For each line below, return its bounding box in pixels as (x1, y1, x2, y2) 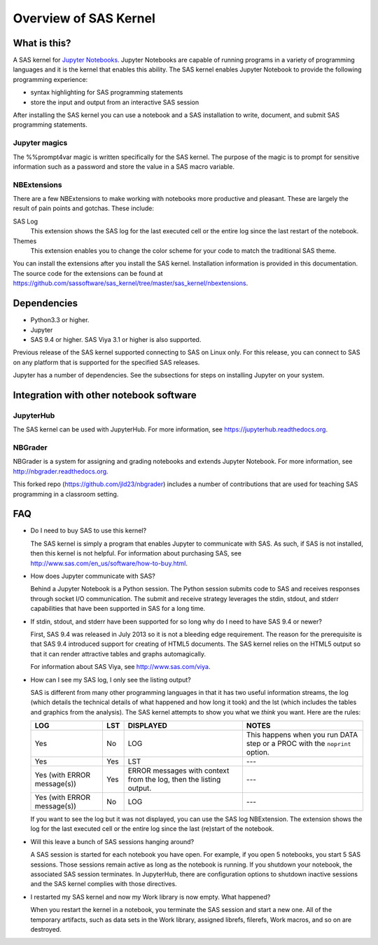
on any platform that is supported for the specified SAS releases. (13, 358, 200, 366)
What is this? (13, 37, 71, 49)
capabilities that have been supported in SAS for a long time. (30, 605, 206, 613)
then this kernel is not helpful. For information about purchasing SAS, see (30, 549, 241, 558)
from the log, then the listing (127, 775, 221, 785)
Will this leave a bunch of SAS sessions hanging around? (30, 837, 195, 846)
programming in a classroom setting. (13, 490, 119, 498)
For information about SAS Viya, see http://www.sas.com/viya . (30, 663, 211, 671)
